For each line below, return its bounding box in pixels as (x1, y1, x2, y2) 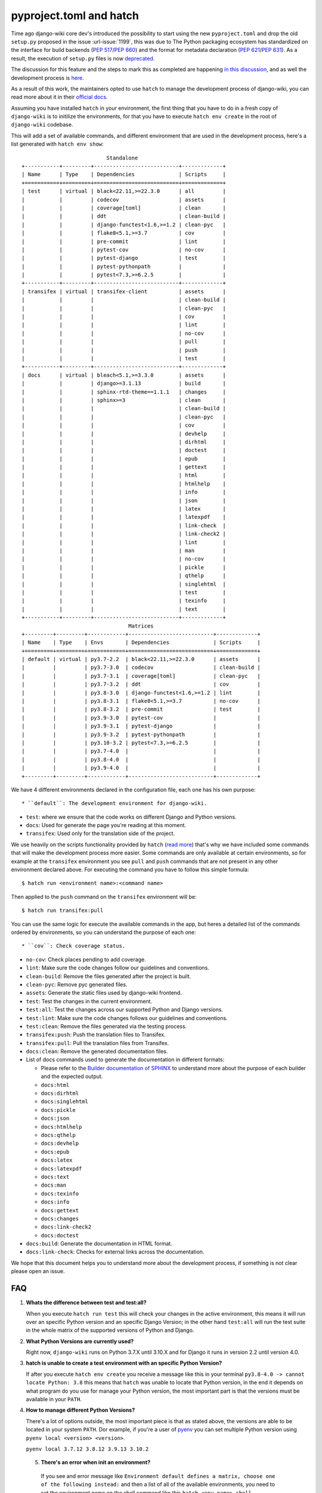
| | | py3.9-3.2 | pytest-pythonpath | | (21, 731, 261, 738)
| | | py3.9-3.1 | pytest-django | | (21, 723, 261, 730)
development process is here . (11, 74, 85, 81)
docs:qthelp (41, 1132, 76, 1138)
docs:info (41, 1199, 70, 1206)
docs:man (41, 1182, 67, 1188)
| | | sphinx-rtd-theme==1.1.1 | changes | (21, 388, 226, 395)
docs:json (41, 1115, 70, 1122)
